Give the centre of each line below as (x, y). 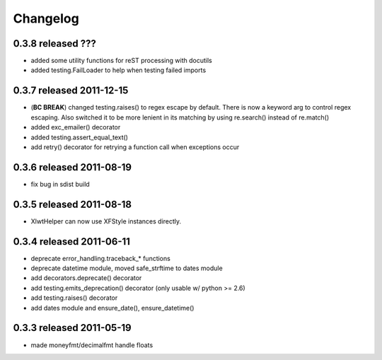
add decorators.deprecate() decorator (86, 278)
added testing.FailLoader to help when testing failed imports (118, 70)
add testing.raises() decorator (74, 298)
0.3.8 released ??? (55, 43)
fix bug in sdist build (60, 184)
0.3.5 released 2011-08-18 (73, 204)
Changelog (46, 18)
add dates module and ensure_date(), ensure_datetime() (112, 308)
